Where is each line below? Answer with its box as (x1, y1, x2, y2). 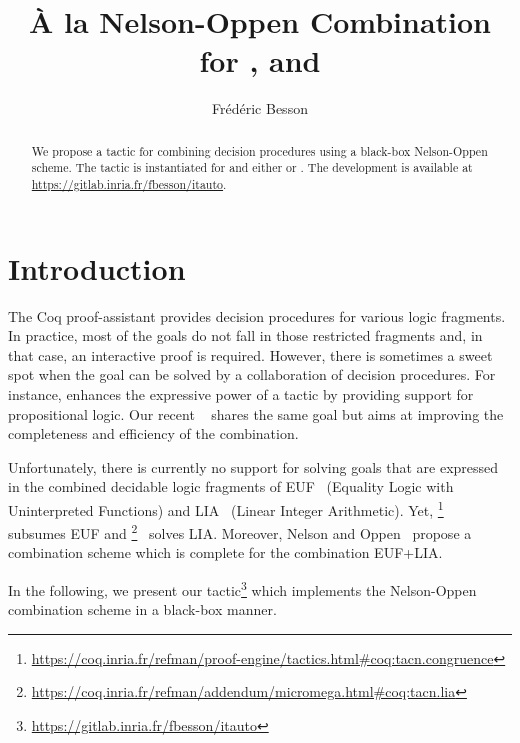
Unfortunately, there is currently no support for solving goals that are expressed (8, 456, 499, 477)
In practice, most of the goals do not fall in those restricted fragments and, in (8, 325, 483, 346)
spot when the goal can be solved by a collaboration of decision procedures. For (8, 364, 496, 385)
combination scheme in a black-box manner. (8, 599, 277, 620)
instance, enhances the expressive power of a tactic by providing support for (8, 383, 474, 404)
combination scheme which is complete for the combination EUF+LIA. (8, 542, 443, 563)
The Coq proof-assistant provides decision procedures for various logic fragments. (8, 305, 506, 326)
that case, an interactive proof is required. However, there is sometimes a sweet (8, 344, 493, 365)
